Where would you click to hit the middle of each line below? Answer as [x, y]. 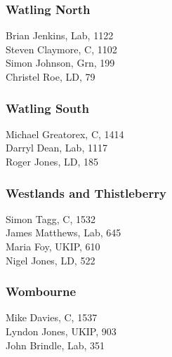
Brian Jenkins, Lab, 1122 [60, 35]
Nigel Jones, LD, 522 [51, 260]
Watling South [47, 108]
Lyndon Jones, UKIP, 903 [61, 331]
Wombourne [41, 291]
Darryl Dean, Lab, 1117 [57, 148]
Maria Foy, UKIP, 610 [53, 246]
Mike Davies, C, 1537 [52, 317]
